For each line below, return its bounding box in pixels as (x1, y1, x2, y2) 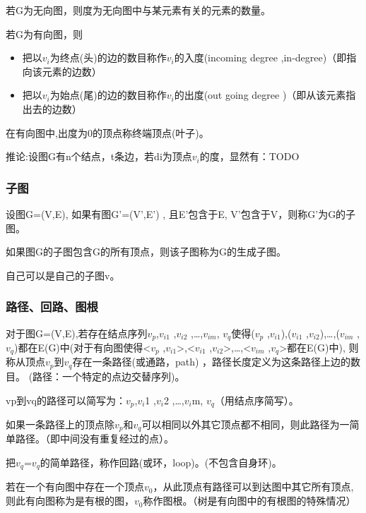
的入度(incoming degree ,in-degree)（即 (174, 50, 347, 65)
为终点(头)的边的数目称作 (49, 50, 167, 65)
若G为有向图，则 (6, 26, 83, 41)
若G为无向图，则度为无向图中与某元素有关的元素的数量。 (6, 3, 271, 17)
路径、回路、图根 (6, 298, 98, 315)
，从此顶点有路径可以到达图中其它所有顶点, (153, 479, 354, 494)
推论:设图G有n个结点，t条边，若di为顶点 (6, 149, 192, 164)
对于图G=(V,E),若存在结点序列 (6, 325, 148, 340)
